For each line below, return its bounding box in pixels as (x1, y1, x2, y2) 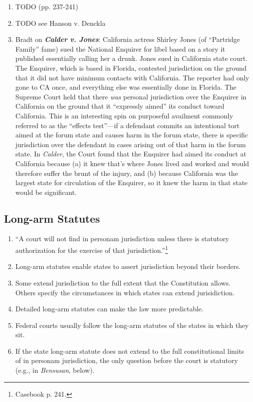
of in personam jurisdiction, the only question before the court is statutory (15, 355, 238, 365)
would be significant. (15, 187, 77, 197)
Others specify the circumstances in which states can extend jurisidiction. (15, 287, 235, 297)
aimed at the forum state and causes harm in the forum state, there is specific (15, 130, 248, 140)
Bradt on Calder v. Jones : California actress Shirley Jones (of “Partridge (15, 34, 240, 44)
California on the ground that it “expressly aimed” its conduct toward (15, 101, 225, 111)
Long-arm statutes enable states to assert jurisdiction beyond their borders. (15, 261, 241, 271)
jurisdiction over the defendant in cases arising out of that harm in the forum (15, 139, 246, 149)
